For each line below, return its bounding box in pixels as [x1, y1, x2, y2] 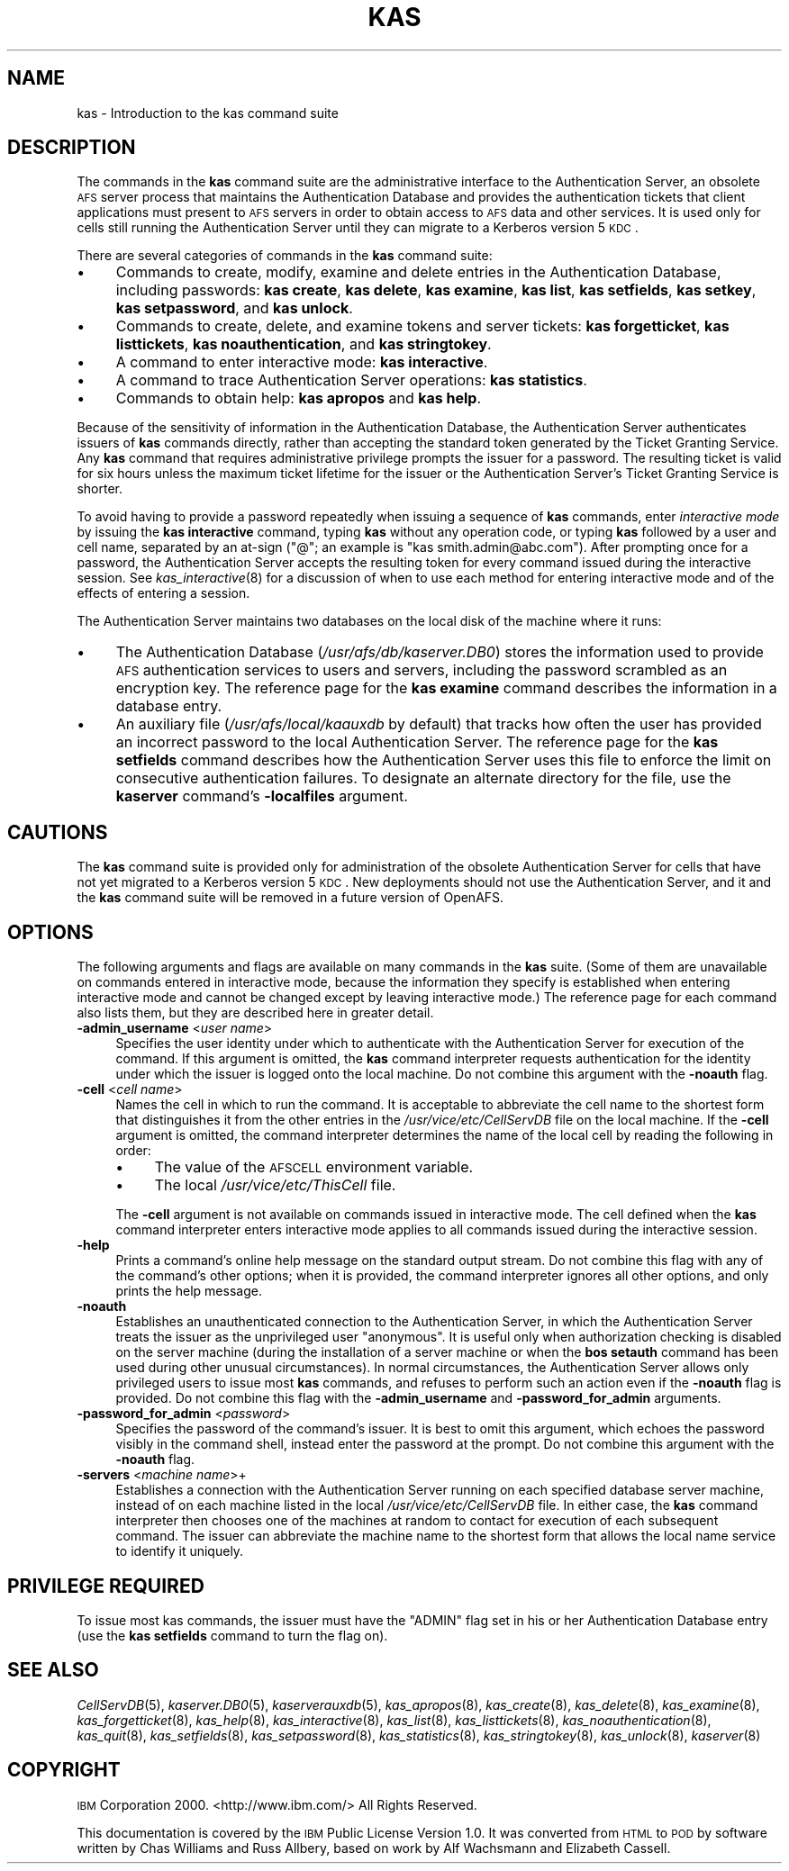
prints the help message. [115, 1283, 262, 1299]
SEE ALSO [7, 1659, 99, 1682]
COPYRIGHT [7, 1758, 121, 1782]
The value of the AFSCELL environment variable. [154, 1158, 474, 1177]
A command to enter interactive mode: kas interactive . [115, 353, 488, 372]
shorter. [77, 481, 122, 497]
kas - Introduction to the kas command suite [77, 104, 339, 121]
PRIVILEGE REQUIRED [7, 1574, 204, 1597]
